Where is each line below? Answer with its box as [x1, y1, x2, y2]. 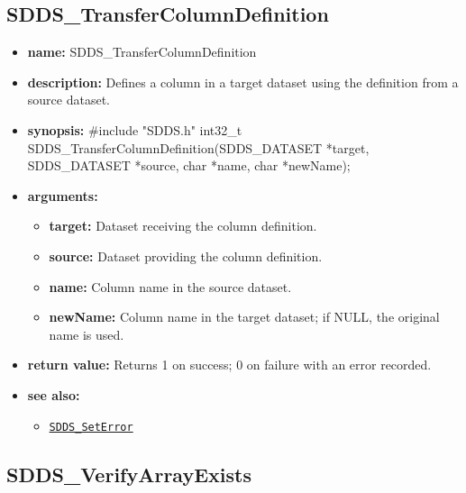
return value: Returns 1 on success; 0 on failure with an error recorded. [27, 355, 432, 374]
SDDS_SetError [49, 420, 133, 434]
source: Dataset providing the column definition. [49, 246, 323, 265]
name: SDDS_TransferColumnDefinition [27, 42, 257, 61]
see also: [27, 385, 80, 404]
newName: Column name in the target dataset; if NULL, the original [49, 307, 440, 326]
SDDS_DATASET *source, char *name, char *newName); [27, 156, 351, 175]
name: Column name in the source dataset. [49, 277, 292, 296]
